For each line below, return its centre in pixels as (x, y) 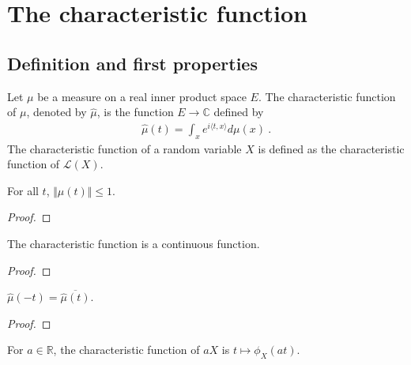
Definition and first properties (132, 63)
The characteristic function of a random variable (124, 148)
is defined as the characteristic (331, 148)
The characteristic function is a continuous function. (134, 244)
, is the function (135, 112)
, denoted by (57, 112)
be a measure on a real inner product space (142, 96)
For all (23, 190)
